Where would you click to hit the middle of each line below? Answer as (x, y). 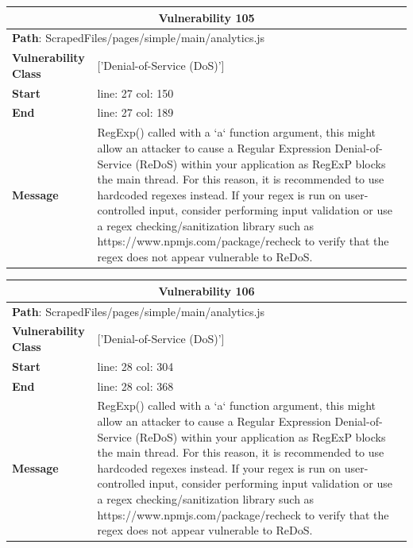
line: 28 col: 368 (135, 386)
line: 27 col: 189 (135, 112)
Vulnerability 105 (206, 17)
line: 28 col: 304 (135, 366)
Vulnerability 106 (206, 290)
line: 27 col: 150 (135, 93)
